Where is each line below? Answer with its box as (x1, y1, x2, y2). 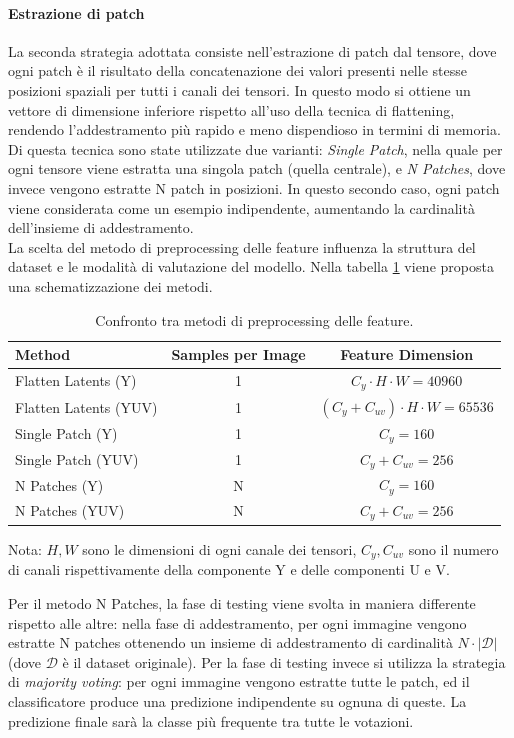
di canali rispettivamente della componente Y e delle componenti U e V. (8, 559, 450, 580)
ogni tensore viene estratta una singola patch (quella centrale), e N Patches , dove (8, 158, 506, 179)
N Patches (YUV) (15, 500, 125, 521)
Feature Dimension (340, 344, 474, 365)
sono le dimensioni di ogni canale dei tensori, (82, 538, 357, 559)
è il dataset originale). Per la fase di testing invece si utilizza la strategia (62, 651, 506, 672)
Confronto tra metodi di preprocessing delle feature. (95, 309, 414, 330)
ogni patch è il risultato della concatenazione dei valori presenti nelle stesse (8, 60, 467, 81)
